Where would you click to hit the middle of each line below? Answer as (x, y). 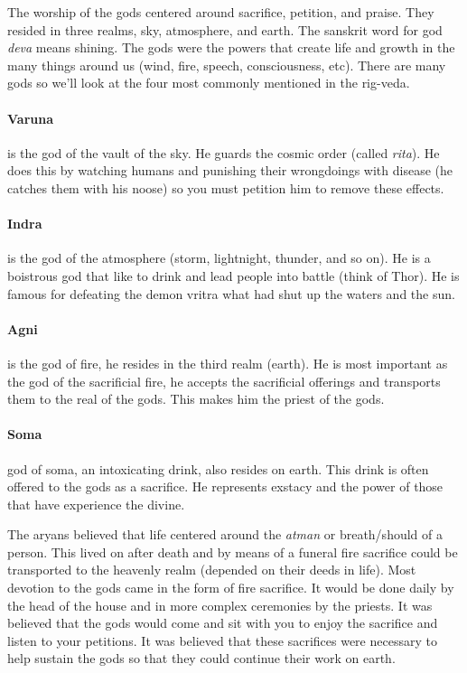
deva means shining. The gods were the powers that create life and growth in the (231, 47)
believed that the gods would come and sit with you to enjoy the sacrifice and (223, 623)
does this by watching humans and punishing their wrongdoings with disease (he (230, 170)
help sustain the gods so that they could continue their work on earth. (201, 658)
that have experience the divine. (96, 504)
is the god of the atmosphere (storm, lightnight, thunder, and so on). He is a (219, 258)
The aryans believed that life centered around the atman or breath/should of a (225, 534)
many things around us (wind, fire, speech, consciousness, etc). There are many (227, 65)
